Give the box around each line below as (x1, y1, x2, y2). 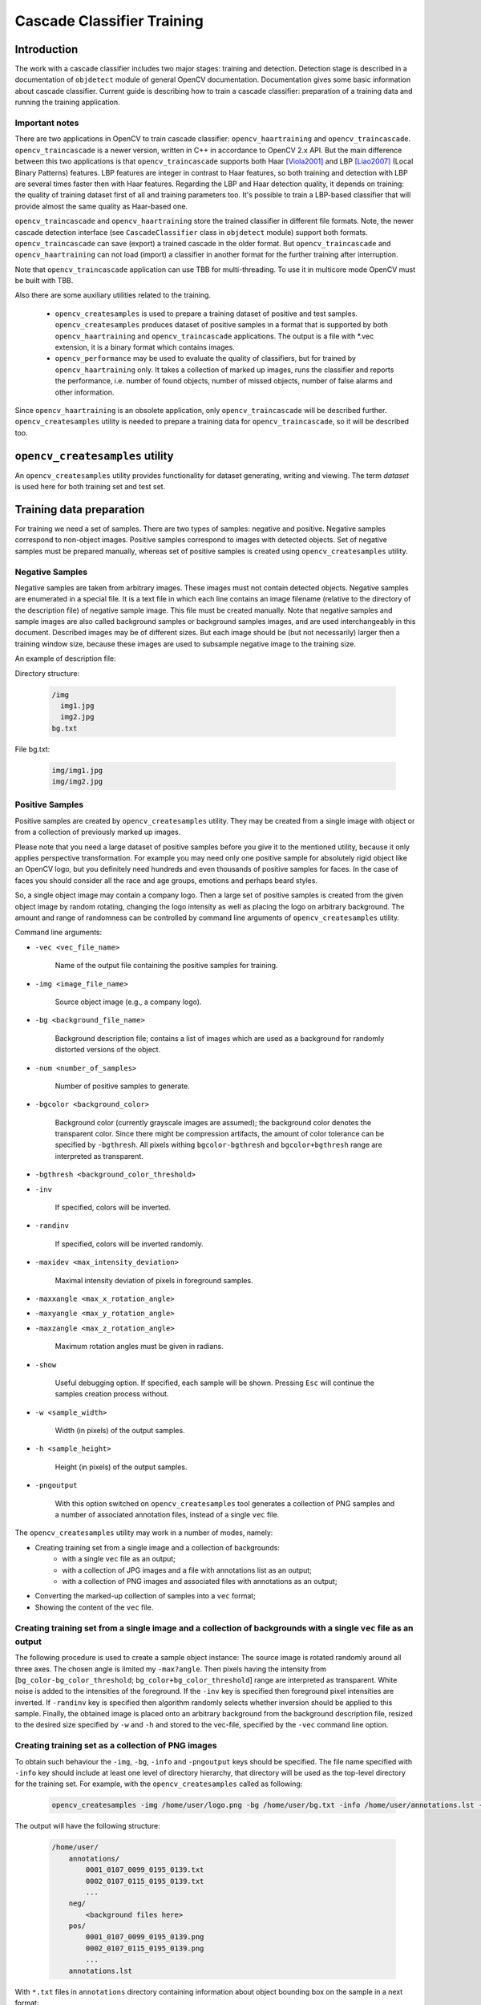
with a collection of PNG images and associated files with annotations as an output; (62, 1577, 338, 1586)
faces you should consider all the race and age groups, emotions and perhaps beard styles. (14, 875, 318, 885)
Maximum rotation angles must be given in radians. (55, 1342, 224, 1351)
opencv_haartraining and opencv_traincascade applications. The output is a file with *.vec (55, 331, 374, 341)
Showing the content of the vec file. (34, 1602, 154, 1612)
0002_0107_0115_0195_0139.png (85, 1943, 204, 1953)
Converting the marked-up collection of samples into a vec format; (34, 1591, 257, 1601)
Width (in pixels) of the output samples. (55, 1426, 185, 1436)
